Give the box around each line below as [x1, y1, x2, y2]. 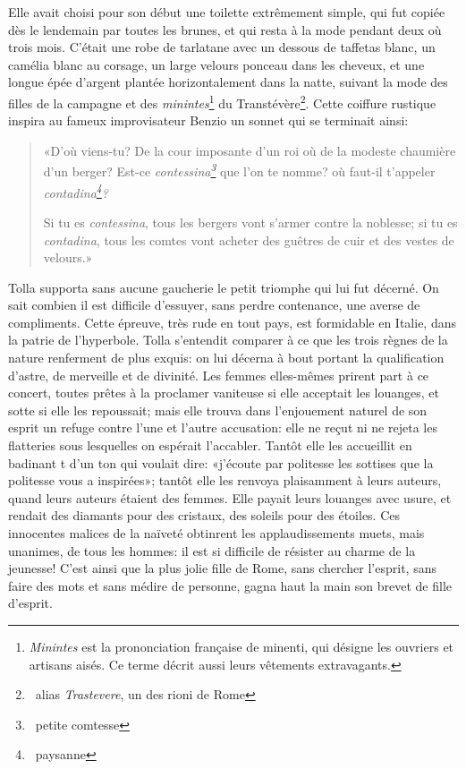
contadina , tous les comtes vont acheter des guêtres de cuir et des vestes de [43, 230, 454, 249]
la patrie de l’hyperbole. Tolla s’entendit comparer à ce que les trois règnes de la [8, 330, 448, 349]
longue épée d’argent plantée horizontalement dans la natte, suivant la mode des [8, 73, 448, 91]
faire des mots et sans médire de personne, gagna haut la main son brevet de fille [8, 576, 453, 594]
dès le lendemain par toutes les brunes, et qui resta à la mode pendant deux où [8, 20, 442, 38]
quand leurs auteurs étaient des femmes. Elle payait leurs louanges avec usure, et [8, 488, 452, 507]
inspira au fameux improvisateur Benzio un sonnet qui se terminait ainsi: [8, 111, 409, 130]
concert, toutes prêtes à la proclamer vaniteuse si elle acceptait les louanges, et [8, 383, 439, 402]
